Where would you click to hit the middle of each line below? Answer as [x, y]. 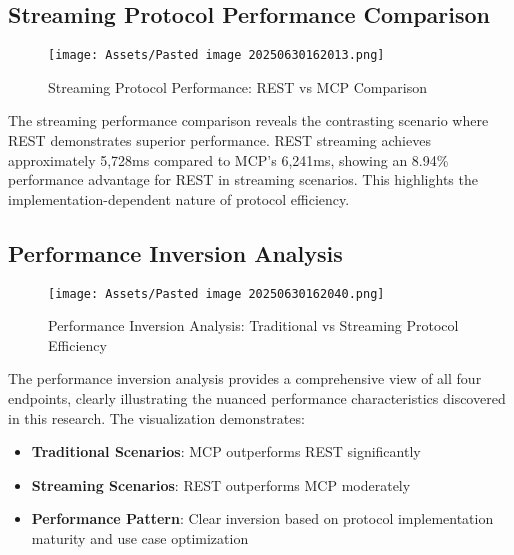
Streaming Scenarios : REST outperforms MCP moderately [221, 484]
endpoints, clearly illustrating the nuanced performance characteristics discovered [257, 398]
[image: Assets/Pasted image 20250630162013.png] [216, 55]
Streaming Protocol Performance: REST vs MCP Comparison [237, 86]
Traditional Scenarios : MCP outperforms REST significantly [226, 451]
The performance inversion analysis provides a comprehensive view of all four [245, 378]
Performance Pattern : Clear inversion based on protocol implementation [262, 518]
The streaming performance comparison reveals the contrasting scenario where [248, 120]
